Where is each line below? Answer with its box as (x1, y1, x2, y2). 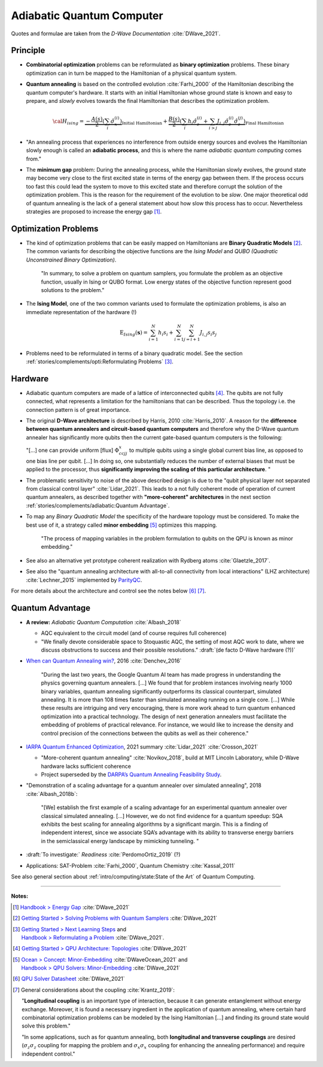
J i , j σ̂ (217, 118, 229, 126)
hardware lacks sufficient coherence (41, 762, 132, 770)
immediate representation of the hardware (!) (26, 308, 137, 315)
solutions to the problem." (41, 286, 105, 293)
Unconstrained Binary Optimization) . (26, 256, 117, 263)
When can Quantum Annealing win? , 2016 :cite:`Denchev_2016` (26, 657, 182, 664)
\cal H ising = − (53, 118, 91, 126)
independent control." (22, 1050, 75, 1057)
